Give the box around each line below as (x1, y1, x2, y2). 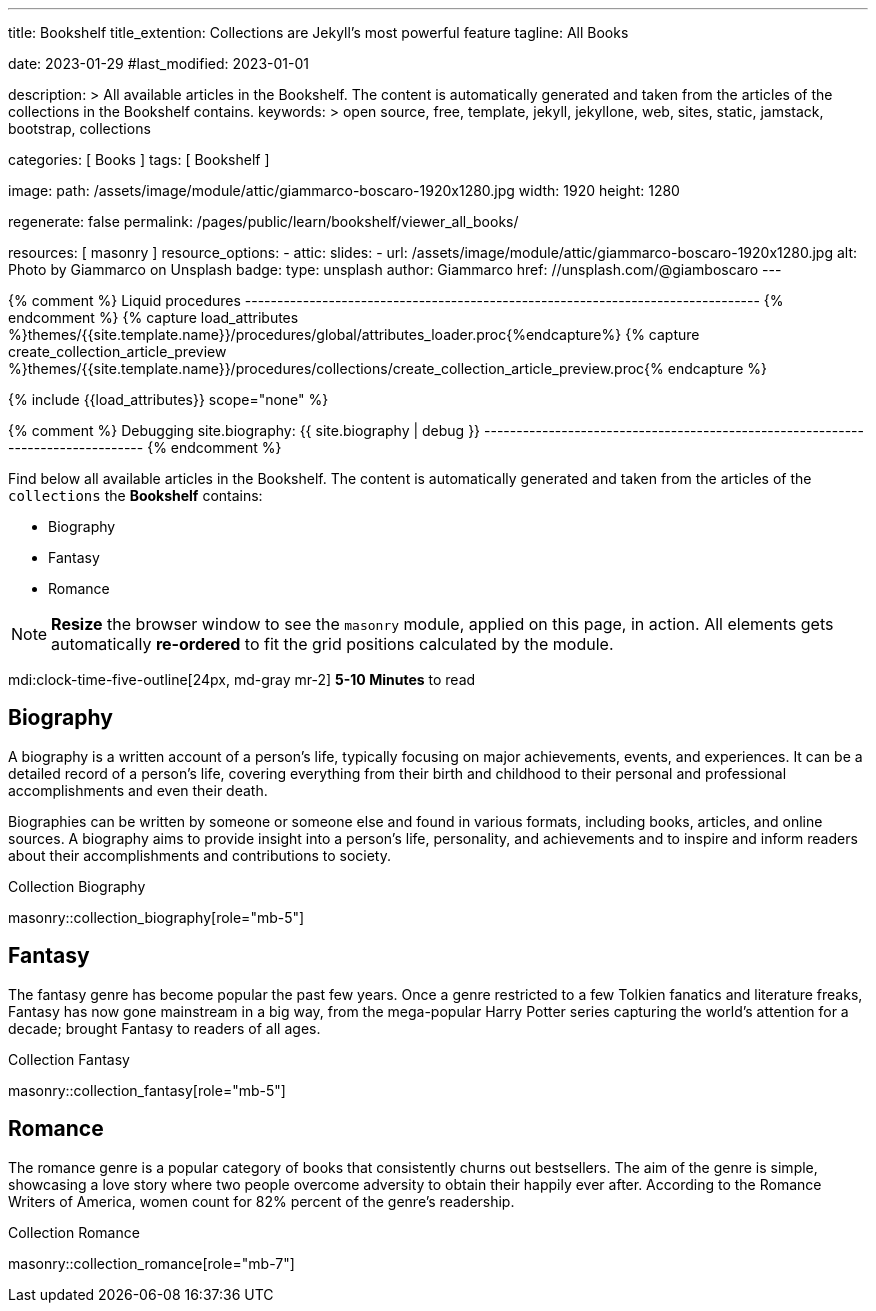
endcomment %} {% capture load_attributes (8, 309, 299, 326)
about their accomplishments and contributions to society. (8, 846, 391, 864)
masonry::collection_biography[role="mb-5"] (8, 908, 305, 926)
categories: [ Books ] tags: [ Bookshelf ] (8, 151, 270, 168)
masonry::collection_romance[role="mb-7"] (8, 1254, 295, 1272)
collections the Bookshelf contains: (8, 487, 263, 504)
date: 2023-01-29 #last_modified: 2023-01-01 (8, 55, 309, 72)
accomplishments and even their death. (8, 781, 268, 799)
